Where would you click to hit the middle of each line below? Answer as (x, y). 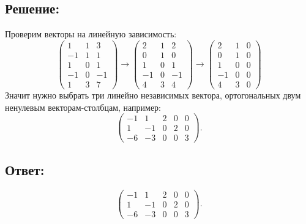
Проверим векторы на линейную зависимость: (91, 34)
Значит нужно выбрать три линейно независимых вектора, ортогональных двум (153, 95)
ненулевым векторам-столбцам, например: (83, 107)
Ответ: (25, 169)
